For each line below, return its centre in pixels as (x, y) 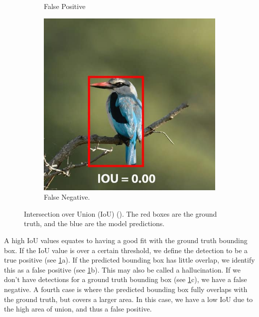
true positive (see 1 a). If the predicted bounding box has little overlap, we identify (129, 260)
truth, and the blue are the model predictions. (94, 223)
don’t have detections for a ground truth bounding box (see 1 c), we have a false (126, 279)
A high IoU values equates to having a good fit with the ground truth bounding (126, 240)
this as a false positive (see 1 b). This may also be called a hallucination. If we (122, 269)
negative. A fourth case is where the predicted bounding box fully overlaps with (126, 289)
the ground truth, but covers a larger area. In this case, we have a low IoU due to (129, 299)
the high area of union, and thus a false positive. (78, 309)
